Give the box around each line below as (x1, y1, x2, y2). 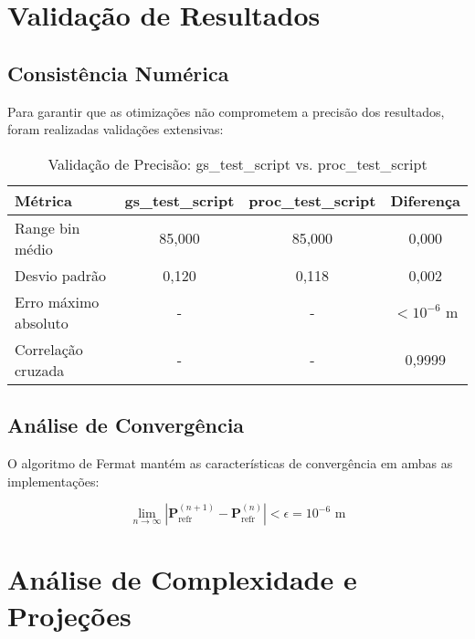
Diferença (390, 189, 460, 211)
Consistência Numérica (7, 58, 229, 87)
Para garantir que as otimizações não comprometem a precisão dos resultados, (7, 101, 445, 120)
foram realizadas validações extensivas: (7, 120, 224, 139)
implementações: (7, 471, 100, 490)
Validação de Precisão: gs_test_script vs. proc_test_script (47, 152, 427, 174)
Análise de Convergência (7, 411, 245, 439)
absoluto (15, 311, 69, 333)
